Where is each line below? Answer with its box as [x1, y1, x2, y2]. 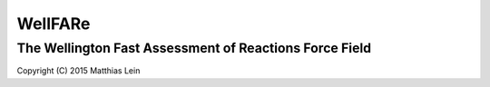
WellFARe [16, 14, 91, 34]
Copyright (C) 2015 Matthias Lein [16, 65, 141, 76]
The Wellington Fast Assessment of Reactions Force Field [16, 40, 372, 56]
